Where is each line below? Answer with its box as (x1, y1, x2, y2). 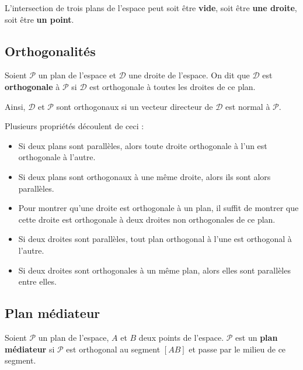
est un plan (235, 331, 278, 343)
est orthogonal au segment (66, 343, 161, 355)
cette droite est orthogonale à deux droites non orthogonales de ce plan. (18, 213, 276, 225)
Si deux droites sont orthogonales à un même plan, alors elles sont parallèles (18, 264, 291, 276)
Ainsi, (5, 100, 26, 112)
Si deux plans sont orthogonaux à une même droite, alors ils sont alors (18, 170, 271, 182)
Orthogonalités (5, 42, 96, 60)
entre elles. (18, 275, 57, 288)
